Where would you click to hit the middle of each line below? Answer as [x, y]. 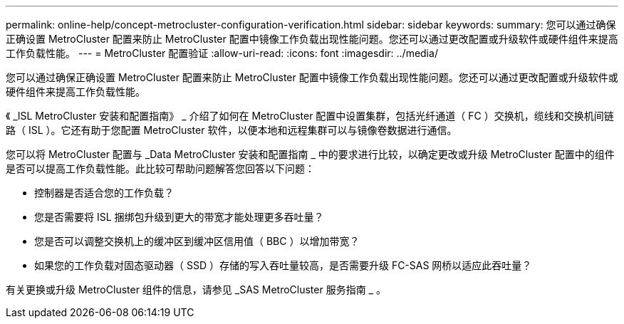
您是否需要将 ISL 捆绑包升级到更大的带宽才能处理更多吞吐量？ [179, 217]
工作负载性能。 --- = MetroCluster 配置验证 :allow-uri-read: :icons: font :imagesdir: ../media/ [222, 53]
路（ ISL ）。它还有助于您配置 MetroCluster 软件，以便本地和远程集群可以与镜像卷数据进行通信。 [232, 130]
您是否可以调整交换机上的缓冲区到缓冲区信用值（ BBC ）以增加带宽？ [197, 241]
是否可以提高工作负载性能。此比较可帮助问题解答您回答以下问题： [160, 168]
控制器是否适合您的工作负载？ [104, 193]
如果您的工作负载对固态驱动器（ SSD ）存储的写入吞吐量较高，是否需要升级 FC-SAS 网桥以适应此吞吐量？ [283, 265]
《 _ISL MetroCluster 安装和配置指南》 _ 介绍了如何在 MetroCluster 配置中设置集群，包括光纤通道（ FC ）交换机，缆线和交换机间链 [310, 116]
